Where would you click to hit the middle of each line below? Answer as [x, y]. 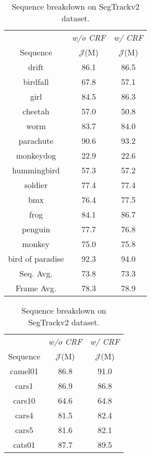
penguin [36, 229]
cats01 [24, 445]
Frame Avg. [36, 288]
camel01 [24, 371]
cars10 [24, 400]
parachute [36, 141]
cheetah [36, 111]
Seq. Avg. [36, 273]
